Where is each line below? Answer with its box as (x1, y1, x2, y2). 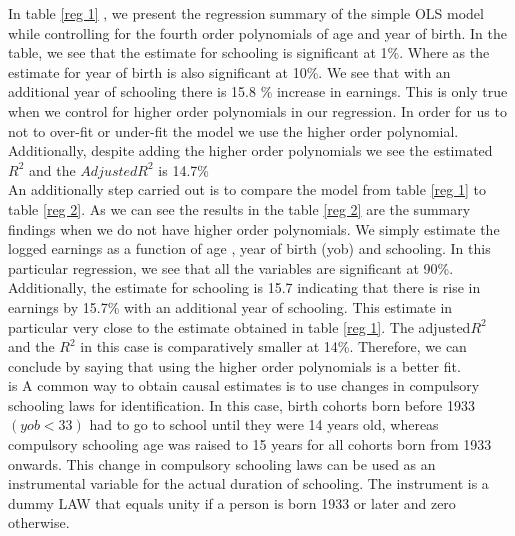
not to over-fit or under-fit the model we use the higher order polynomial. (8, 120, 459, 141)
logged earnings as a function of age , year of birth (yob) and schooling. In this (8, 238, 491, 259)
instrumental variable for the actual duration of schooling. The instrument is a (8, 473, 489, 494)
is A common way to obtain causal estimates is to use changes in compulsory (8, 375, 480, 396)
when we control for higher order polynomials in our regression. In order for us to (8, 100, 507, 121)
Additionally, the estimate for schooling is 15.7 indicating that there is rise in (8, 277, 481, 298)
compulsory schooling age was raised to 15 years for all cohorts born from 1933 (8, 434, 492, 455)
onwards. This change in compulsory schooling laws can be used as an (8, 453, 436, 474)
